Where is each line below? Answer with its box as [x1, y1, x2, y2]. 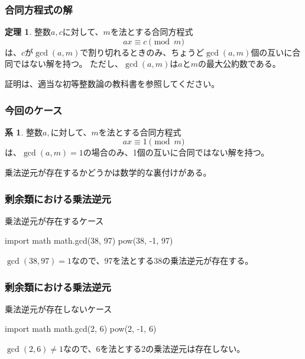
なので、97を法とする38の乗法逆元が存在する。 [72, 254, 254, 266]
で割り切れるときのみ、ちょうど [80, 46, 205, 58]
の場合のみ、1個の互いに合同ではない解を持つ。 [83, 146, 270, 159]
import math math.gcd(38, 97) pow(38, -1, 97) [5, 234, 173, 247]
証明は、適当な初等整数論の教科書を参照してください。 [5, 77, 220, 89]
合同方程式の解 [5, 2, 73, 17]
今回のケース [5, 102, 63, 117]
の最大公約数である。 [197, 57, 281, 70]
